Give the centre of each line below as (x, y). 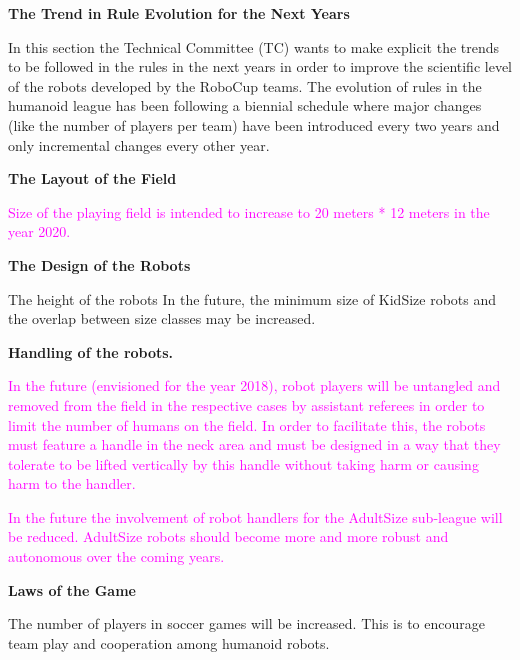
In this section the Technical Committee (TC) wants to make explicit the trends (254, 46)
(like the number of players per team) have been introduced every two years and (254, 124)
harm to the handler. (72, 483)
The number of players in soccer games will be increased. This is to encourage (246, 623)
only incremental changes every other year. (139, 144)
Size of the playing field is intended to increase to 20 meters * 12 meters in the (249, 211)
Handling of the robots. (91, 351)
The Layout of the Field (92, 178)
